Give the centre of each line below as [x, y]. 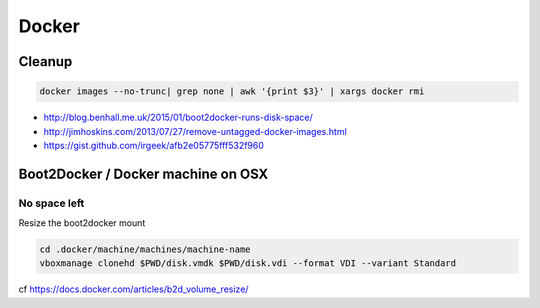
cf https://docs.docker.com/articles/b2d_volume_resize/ [133, 289]
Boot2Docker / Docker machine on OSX [143, 173]
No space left [51, 203]
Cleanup [45, 61]
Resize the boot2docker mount [82, 223]
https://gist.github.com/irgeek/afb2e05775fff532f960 [154, 145]
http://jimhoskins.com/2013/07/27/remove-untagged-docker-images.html [195, 131]
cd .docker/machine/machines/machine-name [145, 249]
